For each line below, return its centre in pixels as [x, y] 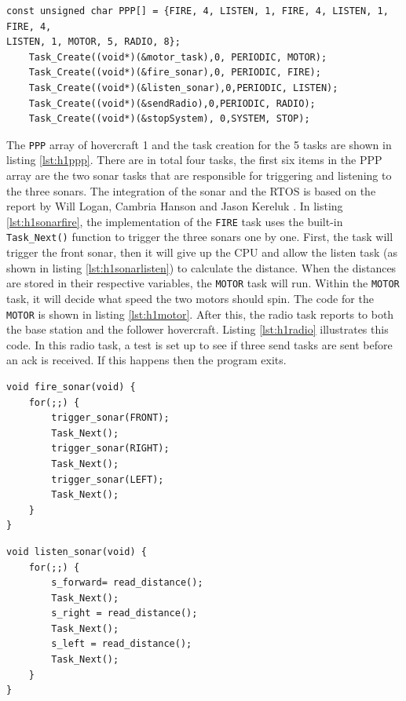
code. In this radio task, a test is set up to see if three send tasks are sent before [199, 344]
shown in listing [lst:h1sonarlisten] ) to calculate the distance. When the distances [201, 267]
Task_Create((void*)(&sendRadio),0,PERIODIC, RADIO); [172, 103]
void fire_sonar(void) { [71, 387]
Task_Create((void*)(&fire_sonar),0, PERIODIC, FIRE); [175, 73]
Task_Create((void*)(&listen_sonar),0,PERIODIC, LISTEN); [183, 88]
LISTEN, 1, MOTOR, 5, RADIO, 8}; [93, 42]
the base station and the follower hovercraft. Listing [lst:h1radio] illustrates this [198, 329]
